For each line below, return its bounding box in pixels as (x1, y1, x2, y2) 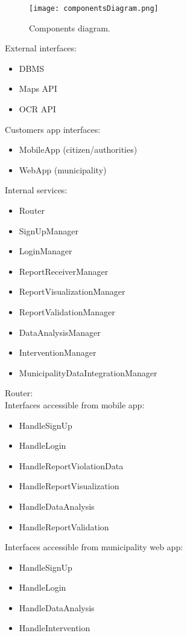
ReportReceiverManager (19, 265, 109, 277)
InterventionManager (19, 346, 97, 359)
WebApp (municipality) (19, 163, 107, 176)
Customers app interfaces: (5, 123, 101, 135)
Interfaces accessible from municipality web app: (5, 541, 183, 553)
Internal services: (5, 184, 68, 196)
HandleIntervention (19, 622, 90, 634)
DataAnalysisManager (19, 326, 101, 338)
